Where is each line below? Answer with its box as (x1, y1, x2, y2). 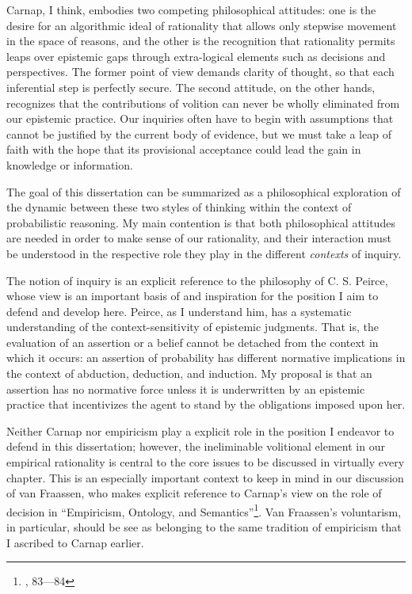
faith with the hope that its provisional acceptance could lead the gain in (6, 141, 361, 158)
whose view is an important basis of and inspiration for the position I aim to (6, 287, 379, 304)
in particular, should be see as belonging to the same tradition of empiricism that (6, 519, 402, 535)
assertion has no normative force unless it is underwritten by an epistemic (6, 380, 365, 397)
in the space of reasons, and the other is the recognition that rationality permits (6, 32, 395, 49)
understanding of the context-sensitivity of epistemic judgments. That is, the (6, 318, 379, 335)
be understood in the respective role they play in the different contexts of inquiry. (6, 245, 402, 261)
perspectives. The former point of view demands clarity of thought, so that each (6, 63, 395, 80)
